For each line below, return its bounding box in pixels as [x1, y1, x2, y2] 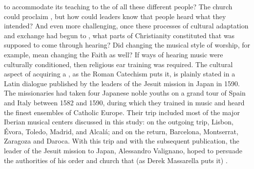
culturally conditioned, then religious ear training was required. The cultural [4, 59, 233, 69]
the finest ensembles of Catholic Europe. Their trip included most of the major [4, 107, 240, 117]
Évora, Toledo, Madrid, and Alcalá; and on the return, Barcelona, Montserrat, [4, 126, 238, 136]
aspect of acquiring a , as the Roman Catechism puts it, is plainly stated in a [4, 69, 235, 79]
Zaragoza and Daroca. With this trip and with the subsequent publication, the [4, 136, 239, 146]
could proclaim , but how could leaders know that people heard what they [4, 11, 226, 21]
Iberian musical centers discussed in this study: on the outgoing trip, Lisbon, [4, 117, 233, 127]
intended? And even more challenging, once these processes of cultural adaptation [4, 21, 249, 31]
